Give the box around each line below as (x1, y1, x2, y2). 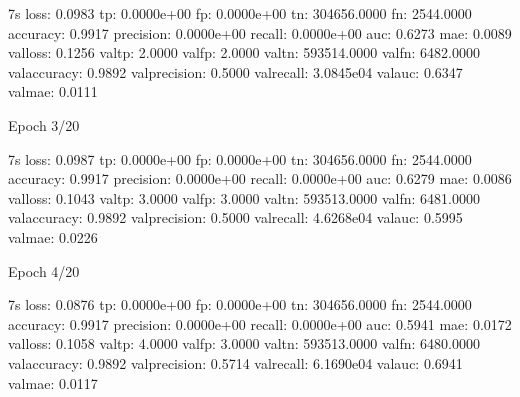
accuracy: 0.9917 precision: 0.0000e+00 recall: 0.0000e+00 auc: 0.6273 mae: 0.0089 (8, 22, 512, 43)
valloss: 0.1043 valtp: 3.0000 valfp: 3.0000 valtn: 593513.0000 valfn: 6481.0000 (8, 187, 480, 208)
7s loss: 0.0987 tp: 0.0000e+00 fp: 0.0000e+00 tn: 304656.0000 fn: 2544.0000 (8, 148, 472, 169)
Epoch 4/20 (8, 260, 80, 281)
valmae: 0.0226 (8, 226, 98, 247)
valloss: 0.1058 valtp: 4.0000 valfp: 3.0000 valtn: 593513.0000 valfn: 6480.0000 (8, 333, 480, 354)
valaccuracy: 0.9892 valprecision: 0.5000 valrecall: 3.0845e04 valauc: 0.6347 (8, 61, 463, 82)
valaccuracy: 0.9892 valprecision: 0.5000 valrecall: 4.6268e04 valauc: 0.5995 (8, 207, 463, 228)
